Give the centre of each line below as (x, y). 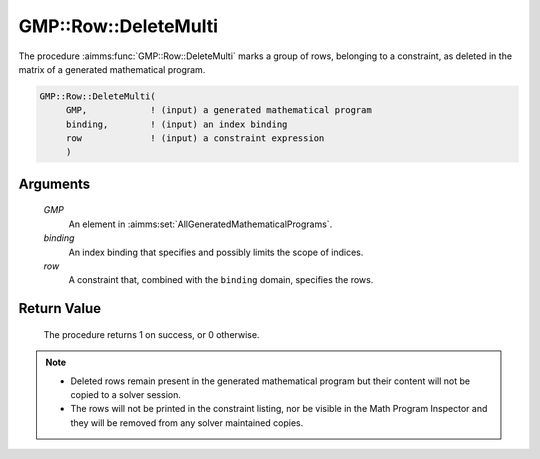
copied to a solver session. (126, 395)
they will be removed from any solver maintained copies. (187, 422)
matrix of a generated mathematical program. (112, 69)
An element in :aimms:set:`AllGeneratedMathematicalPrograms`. (200, 224)
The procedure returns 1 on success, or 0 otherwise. (151, 334)
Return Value (60, 308)
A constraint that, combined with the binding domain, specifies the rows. (221, 280)
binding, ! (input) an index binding (176, 124)
